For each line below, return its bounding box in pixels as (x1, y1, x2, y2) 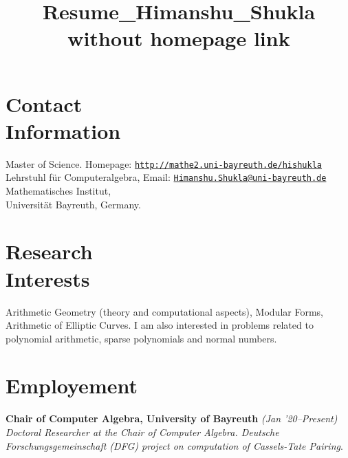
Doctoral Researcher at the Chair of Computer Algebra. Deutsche (6, 425, 279, 439)
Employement (6, 371, 138, 400)
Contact (6, 89, 83, 118)
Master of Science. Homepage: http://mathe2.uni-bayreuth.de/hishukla (6, 156, 322, 171)
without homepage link (67, 24, 290, 52)
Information (6, 116, 121, 144)
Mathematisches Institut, (6, 184, 111, 197)
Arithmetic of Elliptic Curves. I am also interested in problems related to (6, 318, 314, 332)
